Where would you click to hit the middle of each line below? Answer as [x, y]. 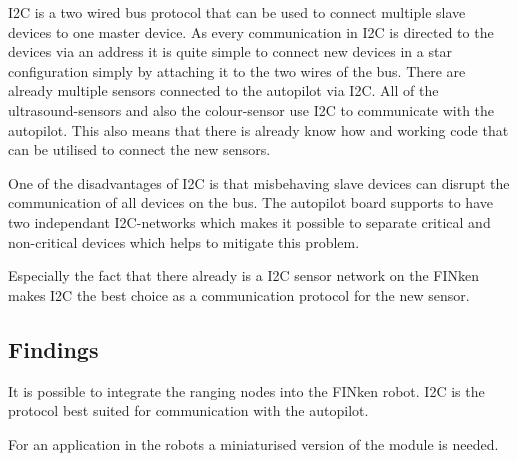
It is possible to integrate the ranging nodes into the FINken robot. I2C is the [246, 390]
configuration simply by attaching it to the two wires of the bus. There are [237, 70]
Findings [53, 348]
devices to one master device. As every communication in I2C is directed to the [251, 31]
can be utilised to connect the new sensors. [139, 149]
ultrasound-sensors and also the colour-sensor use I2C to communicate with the [251, 109]
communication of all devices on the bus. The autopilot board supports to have [250, 202]
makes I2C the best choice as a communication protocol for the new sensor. [239, 294]
